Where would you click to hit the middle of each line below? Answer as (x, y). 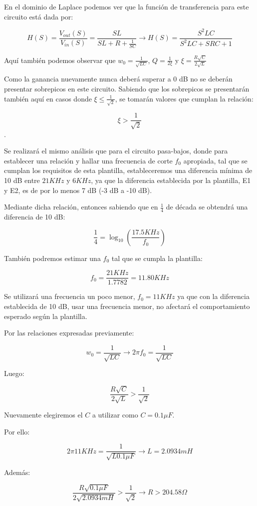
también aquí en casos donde (48, 98)
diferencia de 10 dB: (35, 217)
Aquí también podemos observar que (60, 60)
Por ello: (17, 431)
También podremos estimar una (52, 258)
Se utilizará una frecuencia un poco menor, (70, 296)
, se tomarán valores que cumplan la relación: (184, 98)
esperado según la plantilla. (46, 316)
